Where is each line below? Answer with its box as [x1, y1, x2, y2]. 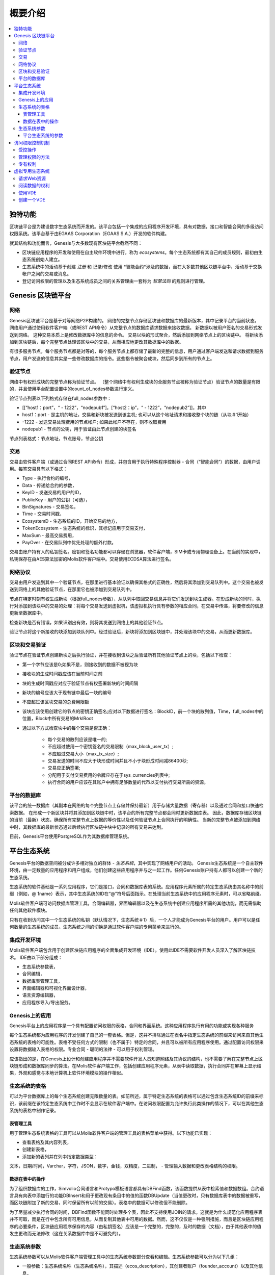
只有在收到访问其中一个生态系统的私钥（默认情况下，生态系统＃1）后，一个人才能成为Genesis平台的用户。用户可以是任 [9, 916, 260, 923]
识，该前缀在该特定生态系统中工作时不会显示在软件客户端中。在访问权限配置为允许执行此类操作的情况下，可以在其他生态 [9, 1100, 264, 1106]
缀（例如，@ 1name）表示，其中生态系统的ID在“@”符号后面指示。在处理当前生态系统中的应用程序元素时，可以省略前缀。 [9, 890, 264, 897]
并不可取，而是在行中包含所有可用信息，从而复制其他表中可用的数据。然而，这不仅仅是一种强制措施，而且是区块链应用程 [9, 1216, 264, 1222]
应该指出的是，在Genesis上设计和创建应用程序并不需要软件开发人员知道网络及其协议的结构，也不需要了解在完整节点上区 [9, 1056, 263, 1062]
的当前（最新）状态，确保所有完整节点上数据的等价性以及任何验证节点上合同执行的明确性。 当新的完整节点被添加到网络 [9, 817, 261, 823]
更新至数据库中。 [9, 610, 45, 616]
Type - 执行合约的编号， [22, 475, 73, 481]
